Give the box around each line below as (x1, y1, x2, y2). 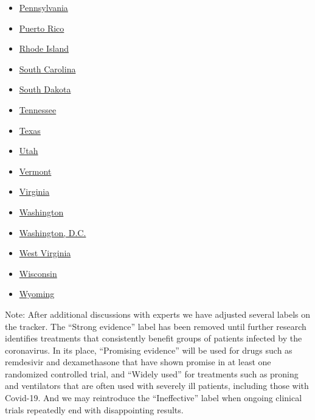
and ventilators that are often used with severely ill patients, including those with (5, 379, 309, 392)
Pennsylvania (19, 1, 68, 13)
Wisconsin (19, 267, 57, 279)
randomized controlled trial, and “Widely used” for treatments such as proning (5, 367, 299, 380)
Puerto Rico (19, 21, 64, 34)
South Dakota (19, 83, 71, 96)
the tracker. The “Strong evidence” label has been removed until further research (5, 320, 306, 332)
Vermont (19, 164, 52, 177)
